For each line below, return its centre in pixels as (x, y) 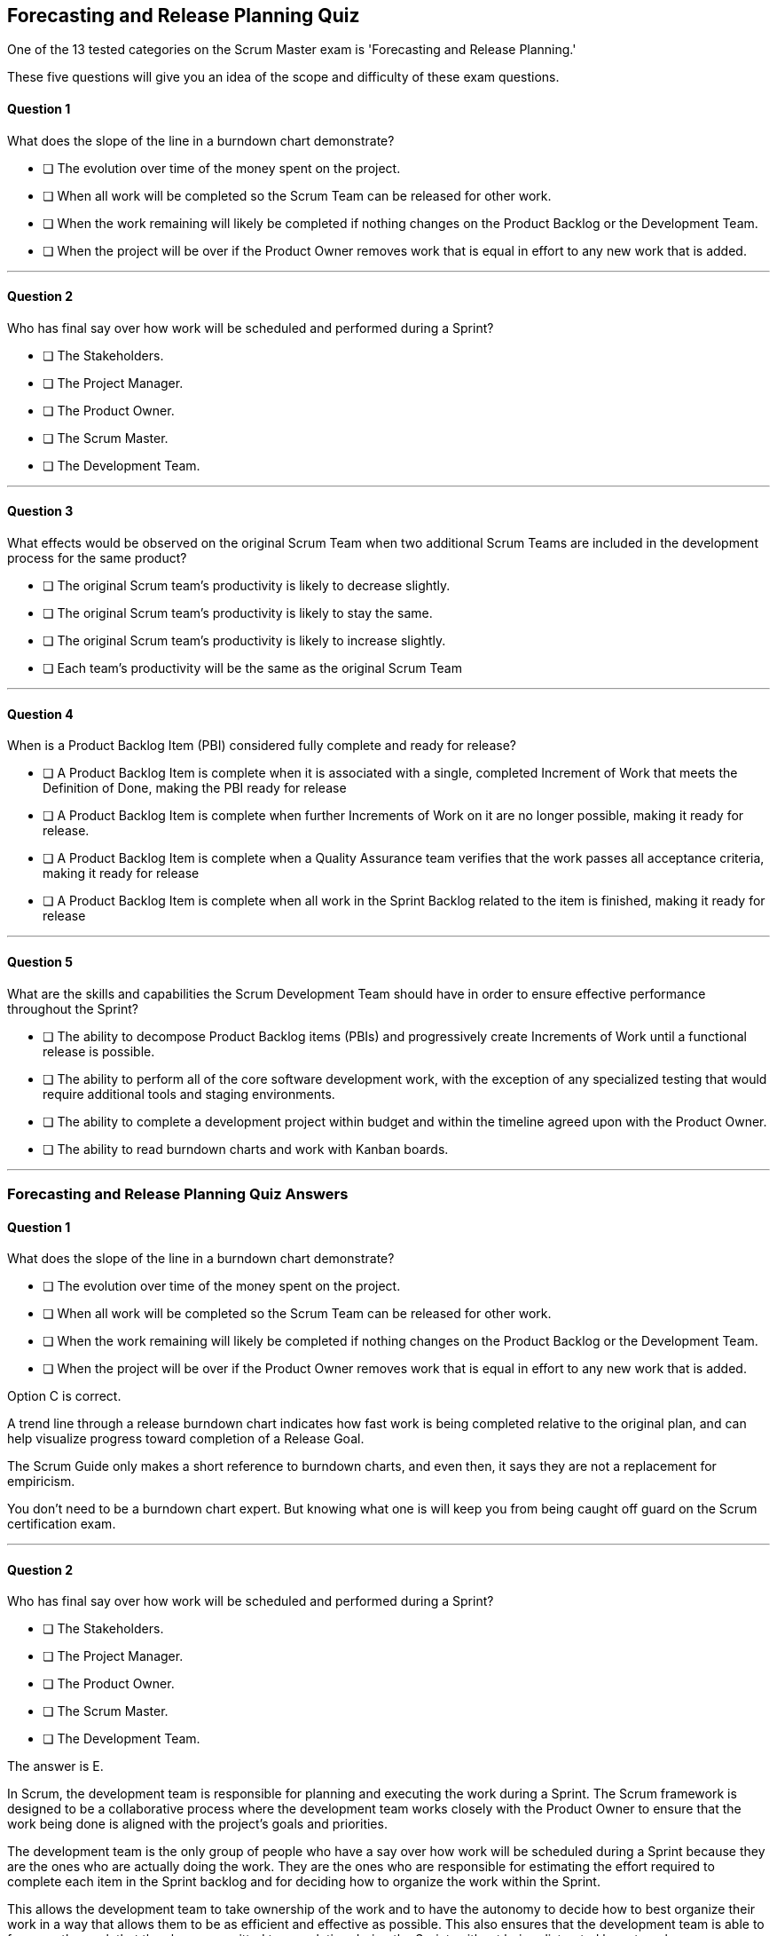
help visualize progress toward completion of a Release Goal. (186, 1439)
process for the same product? (97, 558)
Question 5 (40, 961)
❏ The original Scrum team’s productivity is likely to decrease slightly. (247, 586)
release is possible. (99, 1051)
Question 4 (40, 714)
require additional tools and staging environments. (189, 1094)
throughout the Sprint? (73, 1008)
